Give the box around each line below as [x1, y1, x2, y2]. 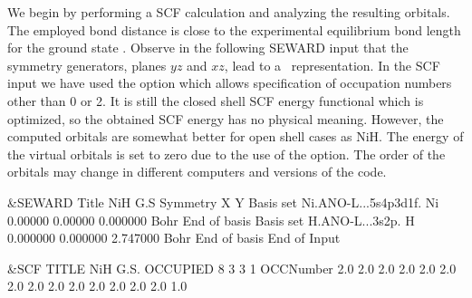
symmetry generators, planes [7, 55, 167, 74]
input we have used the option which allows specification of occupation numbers [7, 73, 452, 92]
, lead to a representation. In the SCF [224, 55, 440, 74]
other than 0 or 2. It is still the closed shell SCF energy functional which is [7, 91, 424, 110]
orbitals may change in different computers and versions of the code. [7, 162, 387, 181]
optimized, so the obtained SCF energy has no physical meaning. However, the [7, 109, 444, 128]
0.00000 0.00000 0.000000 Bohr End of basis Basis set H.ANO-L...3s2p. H [7, 210, 415, 229]
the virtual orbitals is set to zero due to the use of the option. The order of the [7, 144, 446, 163]
